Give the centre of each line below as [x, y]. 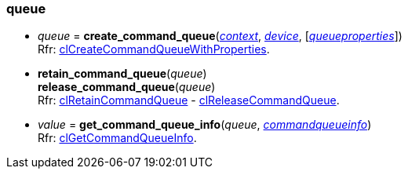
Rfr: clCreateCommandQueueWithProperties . [154, 49]
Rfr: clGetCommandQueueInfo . [117, 138]
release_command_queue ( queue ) [127, 87]
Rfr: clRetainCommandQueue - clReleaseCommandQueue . [189, 100]
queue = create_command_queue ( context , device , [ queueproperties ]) [220, 36]
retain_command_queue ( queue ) [122, 74]
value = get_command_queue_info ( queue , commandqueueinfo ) [205, 125]
